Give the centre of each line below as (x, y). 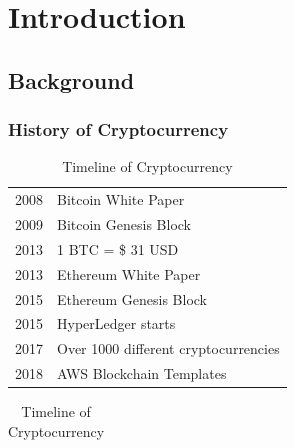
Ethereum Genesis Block (132, 298)
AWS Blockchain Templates (142, 373)
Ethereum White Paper (129, 273)
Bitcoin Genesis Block (124, 224)
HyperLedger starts (116, 323)
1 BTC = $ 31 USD (118, 248)
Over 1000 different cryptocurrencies (168, 348)
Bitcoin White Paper (121, 199)
